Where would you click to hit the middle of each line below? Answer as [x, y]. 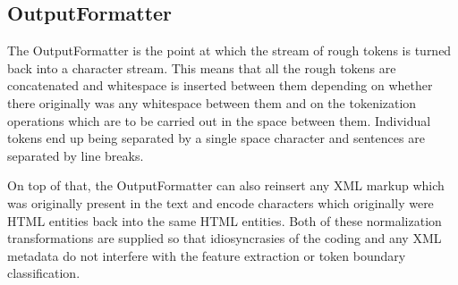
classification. [44, 273]
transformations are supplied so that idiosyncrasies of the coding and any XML [225, 238]
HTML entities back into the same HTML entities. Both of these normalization [225, 220]
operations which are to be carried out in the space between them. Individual [219, 120]
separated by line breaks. [76, 155]
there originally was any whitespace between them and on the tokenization [212, 102]
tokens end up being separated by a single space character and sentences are [216, 138]
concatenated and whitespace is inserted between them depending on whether [220, 85]
